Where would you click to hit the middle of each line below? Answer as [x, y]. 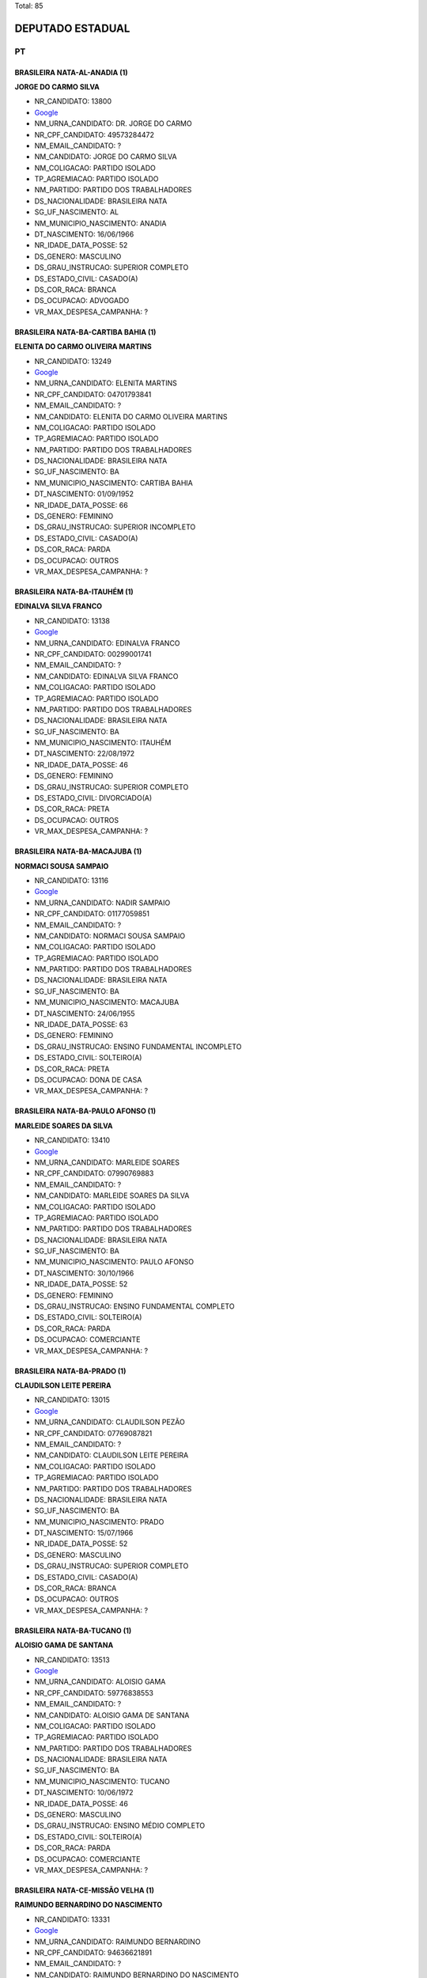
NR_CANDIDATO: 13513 [72, 1660]
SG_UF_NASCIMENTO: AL [76, 212]
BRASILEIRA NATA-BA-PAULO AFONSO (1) [85, 1111]
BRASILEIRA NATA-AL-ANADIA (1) [71, 72]
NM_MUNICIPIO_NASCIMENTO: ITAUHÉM [103, 743]
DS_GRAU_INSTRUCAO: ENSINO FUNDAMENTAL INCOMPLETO [138, 1046]
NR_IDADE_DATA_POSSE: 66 [81, 505]
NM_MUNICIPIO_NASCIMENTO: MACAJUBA [107, 1002]
